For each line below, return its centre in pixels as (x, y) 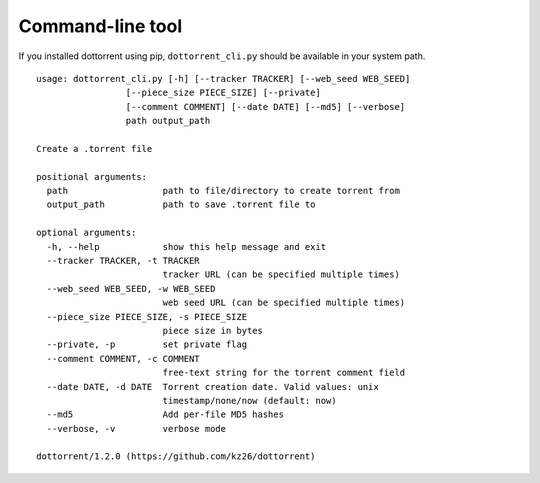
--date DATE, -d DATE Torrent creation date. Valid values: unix (212, 386)
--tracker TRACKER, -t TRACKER (123, 261)
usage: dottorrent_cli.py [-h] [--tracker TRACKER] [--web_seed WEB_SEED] (223, 78)
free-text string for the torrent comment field (284, 373)
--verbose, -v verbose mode (136, 428)
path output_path (168, 121)
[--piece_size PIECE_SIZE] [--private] (223, 93)
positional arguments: (92, 176)
